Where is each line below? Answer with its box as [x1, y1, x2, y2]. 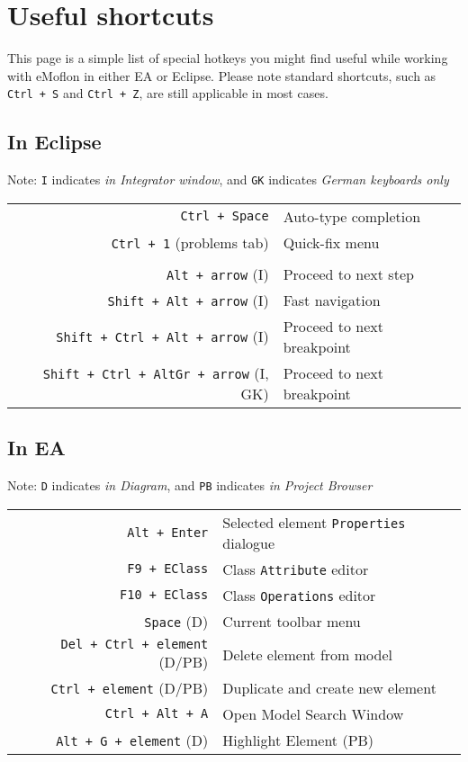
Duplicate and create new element [222, 677, 436, 698]
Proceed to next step [283, 263, 414, 284]
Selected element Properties [222, 511, 406, 533]
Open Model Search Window [222, 703, 404, 724]
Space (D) [144, 610, 209, 632]
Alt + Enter [127, 524, 209, 540]
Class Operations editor [222, 584, 376, 605]
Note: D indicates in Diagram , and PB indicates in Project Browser [7, 476, 373, 495]
